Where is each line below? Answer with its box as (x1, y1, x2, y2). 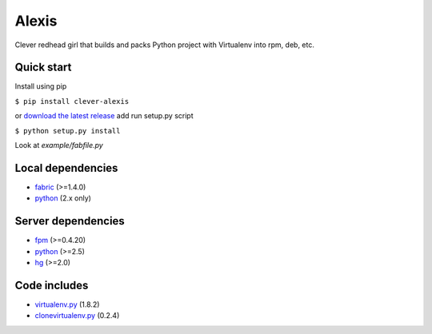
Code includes (14, 278, 89, 292)
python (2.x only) (34, 193, 92, 203)
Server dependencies (14, 214, 126, 228)
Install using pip (14, 82, 67, 91)
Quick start (14, 61, 72, 74)
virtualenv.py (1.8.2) (34, 300, 100, 309)
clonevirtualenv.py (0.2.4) (34, 311, 120, 320)
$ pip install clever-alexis (14, 97, 130, 105)
